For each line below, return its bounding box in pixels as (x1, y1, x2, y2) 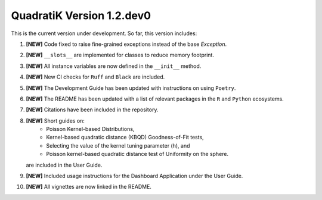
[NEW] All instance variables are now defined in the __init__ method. (26, 62, 202, 70)
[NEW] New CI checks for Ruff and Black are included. (26, 73, 165, 80)
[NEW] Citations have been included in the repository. (26, 106, 159, 113)
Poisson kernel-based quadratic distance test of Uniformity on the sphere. (46, 151, 229, 158)
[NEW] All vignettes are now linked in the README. (26, 183, 152, 190)
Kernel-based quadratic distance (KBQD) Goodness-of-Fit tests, (46, 134, 204, 141)
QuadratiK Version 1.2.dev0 (11, 9, 151, 22)
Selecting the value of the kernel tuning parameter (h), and (46, 142, 190, 149)
